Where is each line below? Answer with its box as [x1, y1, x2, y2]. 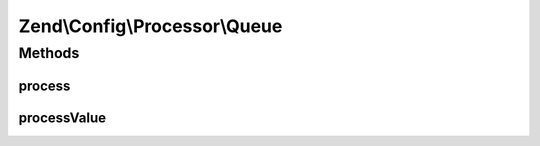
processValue [18, 109, 107, 126]
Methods [18, 44, 80, 62]
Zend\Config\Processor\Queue [18, 15, 283, 37]
